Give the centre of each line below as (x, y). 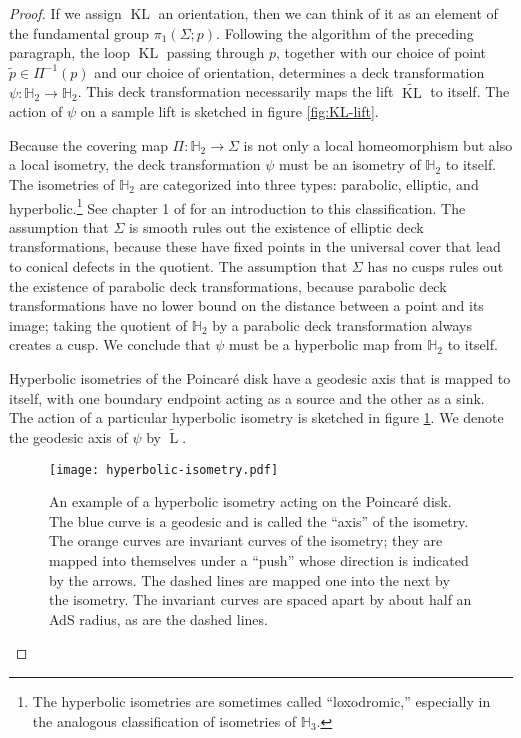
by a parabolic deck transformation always (342, 324)
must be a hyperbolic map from (326, 344)
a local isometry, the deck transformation (135, 164)
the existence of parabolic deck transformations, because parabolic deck (228, 285)
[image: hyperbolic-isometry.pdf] (164, 469)
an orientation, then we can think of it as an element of (328, 13)
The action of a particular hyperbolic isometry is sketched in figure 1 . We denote (256, 417)
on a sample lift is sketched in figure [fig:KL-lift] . (229, 111)
